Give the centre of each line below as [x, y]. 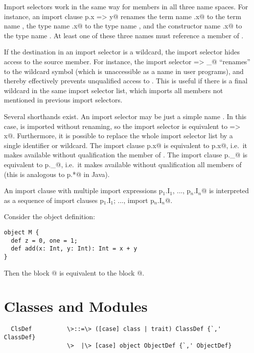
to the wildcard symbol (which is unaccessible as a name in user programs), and [124, 71]
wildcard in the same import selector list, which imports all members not [114, 90]
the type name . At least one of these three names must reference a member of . [124, 35]
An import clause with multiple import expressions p [83, 190]
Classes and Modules [76, 306]
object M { [22, 232]
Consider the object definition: [50, 216]
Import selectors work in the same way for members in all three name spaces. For [126, 6]
